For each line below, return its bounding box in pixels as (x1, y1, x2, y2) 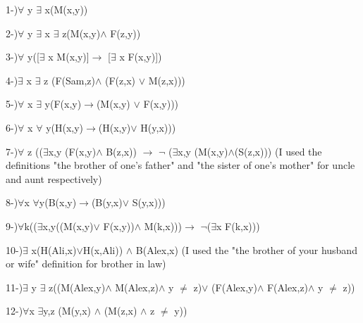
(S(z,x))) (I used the (234, 144, 322, 158)
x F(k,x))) (216, 218, 260, 233)
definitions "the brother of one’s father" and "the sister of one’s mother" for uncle (6, 158, 355, 172)
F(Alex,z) (266, 279, 309, 294)
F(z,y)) (110, 25, 141, 40)
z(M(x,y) (62, 25, 101, 40)
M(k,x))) (144, 218, 182, 233)
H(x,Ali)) (82, 242, 123, 257)
